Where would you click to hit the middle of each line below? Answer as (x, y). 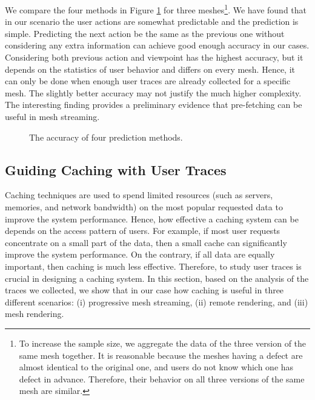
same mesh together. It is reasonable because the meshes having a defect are (161, 355)
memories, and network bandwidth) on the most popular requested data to (144, 206)
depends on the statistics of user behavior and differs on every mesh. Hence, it (150, 69)
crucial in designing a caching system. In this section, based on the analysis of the (157, 278)
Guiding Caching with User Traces (116, 169)
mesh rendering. (35, 314)
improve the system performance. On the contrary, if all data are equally (140, 254)
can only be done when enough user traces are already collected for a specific (148, 81)
